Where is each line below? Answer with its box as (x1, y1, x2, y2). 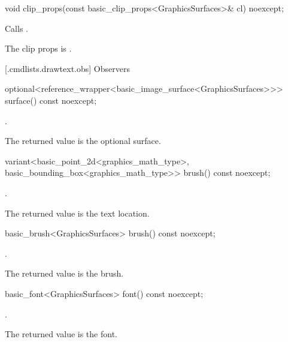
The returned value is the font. (5, 328, 117, 340)
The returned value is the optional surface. (5, 134, 161, 147)
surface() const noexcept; (5, 94, 97, 106)
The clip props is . (5, 42, 72, 55)
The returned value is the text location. (5, 206, 150, 219)
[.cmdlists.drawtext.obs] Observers (5, 62, 130, 74)
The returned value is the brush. (5, 267, 124, 280)
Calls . (5, 22, 28, 34)
